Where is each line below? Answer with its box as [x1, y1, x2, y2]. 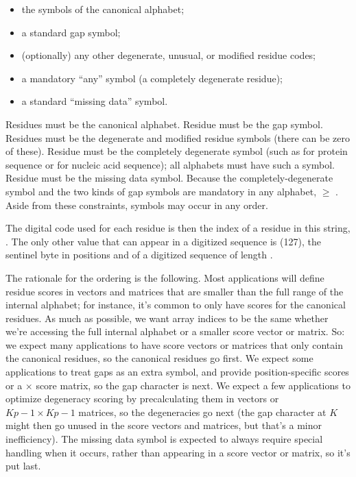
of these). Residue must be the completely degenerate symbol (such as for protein [5, 144, 348, 158]
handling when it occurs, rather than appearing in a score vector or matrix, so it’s [5, 445, 351, 459]
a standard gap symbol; [21, 25, 121, 39]
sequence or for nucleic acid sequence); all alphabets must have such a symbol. [5, 157, 335, 171]
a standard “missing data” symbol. [21, 94, 168, 108]
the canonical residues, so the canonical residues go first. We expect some [5, 351, 313, 365]
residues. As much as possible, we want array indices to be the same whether [5, 310, 329, 325]
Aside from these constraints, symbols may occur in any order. [5, 197, 268, 212]
